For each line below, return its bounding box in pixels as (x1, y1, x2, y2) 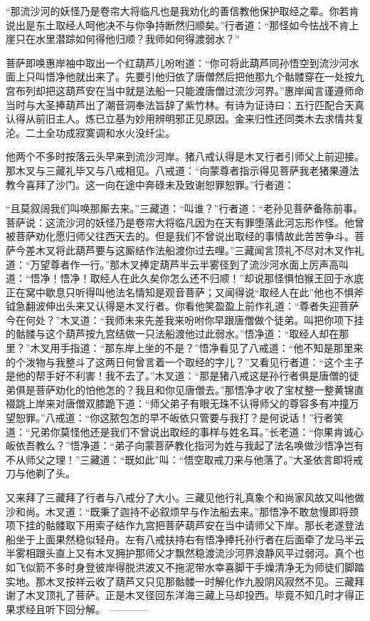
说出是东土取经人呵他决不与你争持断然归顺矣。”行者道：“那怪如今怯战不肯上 (6, 17, 359, 32)
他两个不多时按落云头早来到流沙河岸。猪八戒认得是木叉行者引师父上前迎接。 (6, 149, 364, 164)
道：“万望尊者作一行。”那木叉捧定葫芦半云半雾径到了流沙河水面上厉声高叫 (6, 256, 349, 271)
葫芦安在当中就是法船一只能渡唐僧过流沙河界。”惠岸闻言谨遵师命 (65, 83, 364, 98)
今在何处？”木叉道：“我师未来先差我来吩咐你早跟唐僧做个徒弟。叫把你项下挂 (6, 312, 364, 327)
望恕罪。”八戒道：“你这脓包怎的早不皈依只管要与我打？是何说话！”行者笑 (6, 410, 344, 425)
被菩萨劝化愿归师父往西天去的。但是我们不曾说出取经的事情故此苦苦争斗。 (6, 229, 354, 244)
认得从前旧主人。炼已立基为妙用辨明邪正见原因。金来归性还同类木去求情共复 (6, 111, 364, 126)
